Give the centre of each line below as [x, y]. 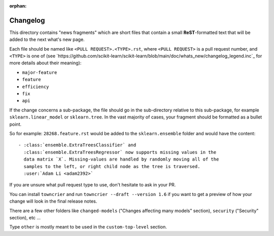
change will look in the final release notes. [53, 201]
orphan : [18, 6]
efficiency [36, 87]
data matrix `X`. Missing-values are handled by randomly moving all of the [121, 159]
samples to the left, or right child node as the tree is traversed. [112, 166]
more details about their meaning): [45, 63]
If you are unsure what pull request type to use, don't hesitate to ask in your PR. [93, 185]
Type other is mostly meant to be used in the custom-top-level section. [88, 227]
